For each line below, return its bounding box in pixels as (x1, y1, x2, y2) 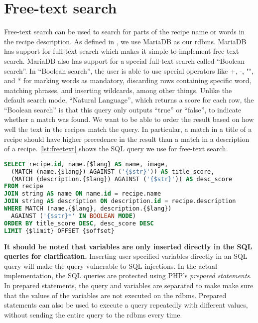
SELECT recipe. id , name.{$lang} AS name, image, (4, 160, 168, 168)
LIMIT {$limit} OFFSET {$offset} (4, 227, 115, 234)
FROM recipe (4, 183, 43, 190)
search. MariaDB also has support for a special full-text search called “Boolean (4, 55, 245, 66)
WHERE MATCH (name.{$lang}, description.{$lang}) (4, 205, 172, 213)
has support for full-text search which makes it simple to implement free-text (4, 46, 239, 56)
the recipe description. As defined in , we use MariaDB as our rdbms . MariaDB (4, 36, 247, 46)
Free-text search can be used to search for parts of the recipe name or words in (4, 26, 245, 37)
